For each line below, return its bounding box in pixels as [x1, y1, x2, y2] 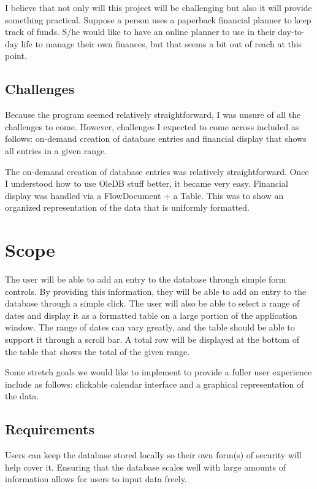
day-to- [278, 25, 305, 38]
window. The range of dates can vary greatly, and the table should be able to [5, 321, 295, 334]
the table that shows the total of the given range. [5, 345, 190, 358]
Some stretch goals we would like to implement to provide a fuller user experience [5, 366, 312, 378]
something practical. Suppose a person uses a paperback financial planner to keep [5, 13, 311, 26]
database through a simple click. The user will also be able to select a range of [5, 297, 300, 310]
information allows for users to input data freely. [5, 472, 187, 485]
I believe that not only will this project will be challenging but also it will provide [5, 1, 312, 14]
